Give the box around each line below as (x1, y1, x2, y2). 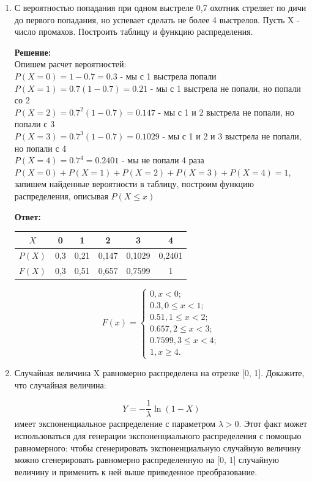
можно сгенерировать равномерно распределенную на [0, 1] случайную (14, 453, 279, 466)
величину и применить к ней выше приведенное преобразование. (14, 465, 258, 478)
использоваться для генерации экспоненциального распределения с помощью (14, 429, 302, 442)
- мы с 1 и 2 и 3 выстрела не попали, (162, 129, 302, 142)
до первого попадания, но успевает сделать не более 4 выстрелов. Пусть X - (14, 13, 300, 26)
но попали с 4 (14, 141, 67, 154)
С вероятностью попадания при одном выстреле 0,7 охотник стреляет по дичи (14, 1, 306, 13)
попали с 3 (14, 117, 55, 130)
